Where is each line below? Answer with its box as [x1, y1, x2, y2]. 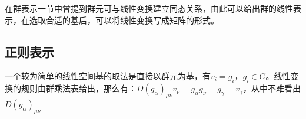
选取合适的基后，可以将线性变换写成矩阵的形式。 [29, 13, 219, 26]
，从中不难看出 [243, 82, 301, 94]
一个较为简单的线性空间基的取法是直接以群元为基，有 [5, 70, 211, 82]
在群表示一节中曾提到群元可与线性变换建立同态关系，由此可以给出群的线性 [5, 2, 293, 14]
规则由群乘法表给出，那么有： [21, 82, 137, 94]
